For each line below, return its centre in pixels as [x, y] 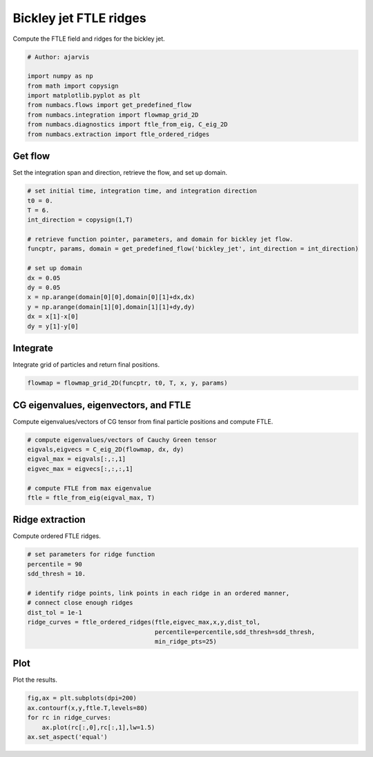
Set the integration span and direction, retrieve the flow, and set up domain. [120, 173]
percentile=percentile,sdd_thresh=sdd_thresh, [235, 632]
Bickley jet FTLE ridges [79, 18]
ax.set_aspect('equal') [68, 737]
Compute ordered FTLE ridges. [57, 536]
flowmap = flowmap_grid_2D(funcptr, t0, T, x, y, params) [127, 383]
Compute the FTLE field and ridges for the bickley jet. [89, 39]
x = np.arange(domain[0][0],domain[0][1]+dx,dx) [111, 297]
